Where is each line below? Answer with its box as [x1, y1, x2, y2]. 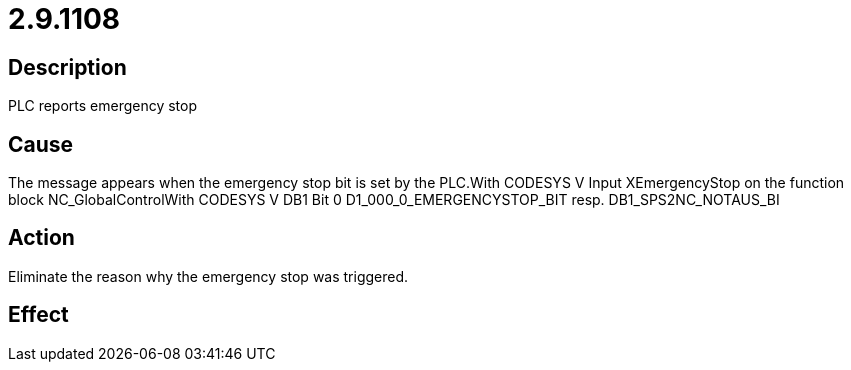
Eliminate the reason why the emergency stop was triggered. [8, 267, 409, 285]
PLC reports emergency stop [8, 97, 198, 115]
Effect [8, 302, 69, 328]
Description [8, 54, 127, 80]
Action [8, 225, 75, 251]
